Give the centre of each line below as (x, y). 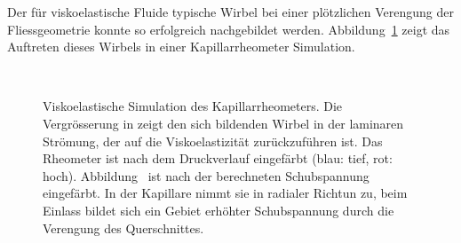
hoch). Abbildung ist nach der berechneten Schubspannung (206, 175)
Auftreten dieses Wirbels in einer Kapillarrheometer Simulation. (181, 47)
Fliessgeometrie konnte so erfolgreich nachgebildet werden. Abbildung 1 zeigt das (229, 29)
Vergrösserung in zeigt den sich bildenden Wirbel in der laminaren (223, 123)
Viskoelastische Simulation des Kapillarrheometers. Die (193, 106)
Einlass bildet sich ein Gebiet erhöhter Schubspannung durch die (219, 210)
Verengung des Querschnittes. (123, 227)
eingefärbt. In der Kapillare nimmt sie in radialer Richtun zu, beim (225, 193)
